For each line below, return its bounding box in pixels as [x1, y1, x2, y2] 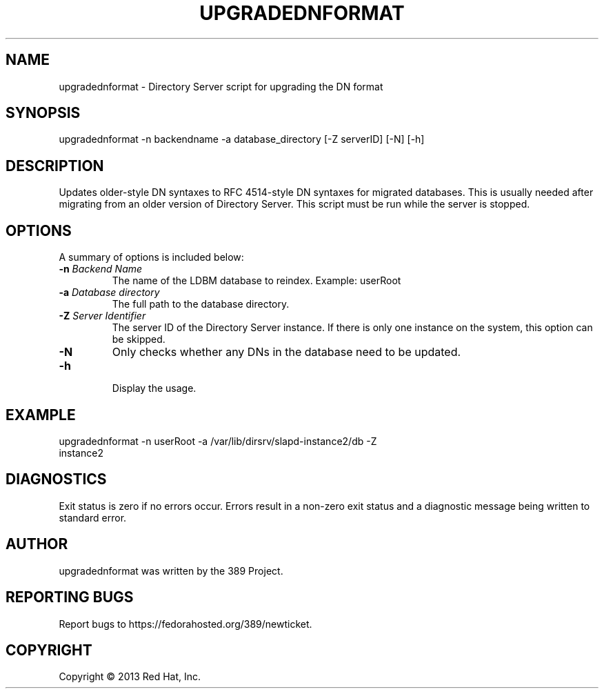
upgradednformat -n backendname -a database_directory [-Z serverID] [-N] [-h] [59, 133, 425, 146]
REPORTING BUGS [6, 588, 134, 606]
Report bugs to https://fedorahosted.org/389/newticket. [59, 617, 312, 630]
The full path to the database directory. [112, 298, 290, 310]
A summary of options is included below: [59, 251, 244, 264]
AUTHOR [6, 535, 68, 553]
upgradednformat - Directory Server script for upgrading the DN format [59, 80, 383, 92]
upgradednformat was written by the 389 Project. [59, 564, 283, 577]
